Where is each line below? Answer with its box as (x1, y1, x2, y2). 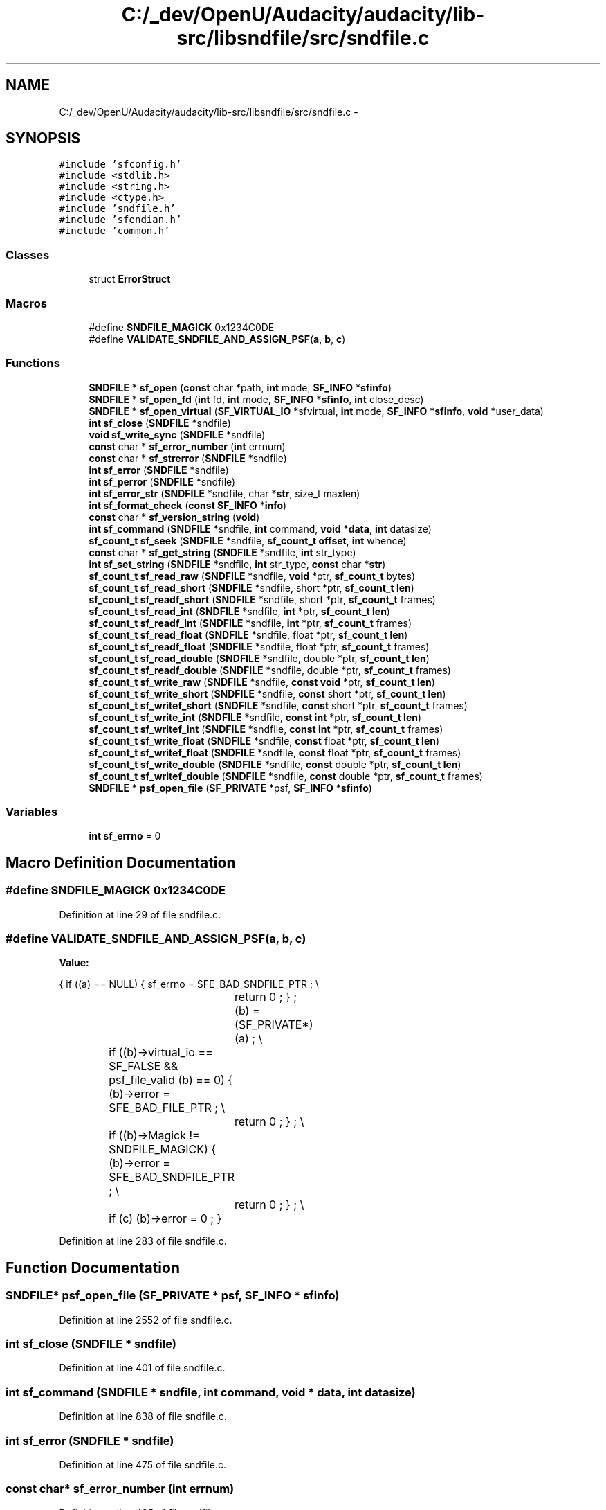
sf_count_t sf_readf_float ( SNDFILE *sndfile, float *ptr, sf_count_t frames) (89, 640, 430, 652)
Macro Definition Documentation (6, 853, 236, 871)
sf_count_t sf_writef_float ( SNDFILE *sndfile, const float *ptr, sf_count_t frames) (89, 746, 461, 758)
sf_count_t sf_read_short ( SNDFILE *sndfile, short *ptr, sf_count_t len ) (89, 581, 414, 594)
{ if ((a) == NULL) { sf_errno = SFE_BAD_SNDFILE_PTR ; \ (59, 978, 320, 991)
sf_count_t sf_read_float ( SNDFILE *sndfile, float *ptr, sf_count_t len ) (89, 628, 408, 641)
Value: (59, 957, 89, 969)
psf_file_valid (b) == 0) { (109, 1073, 233, 1087)
